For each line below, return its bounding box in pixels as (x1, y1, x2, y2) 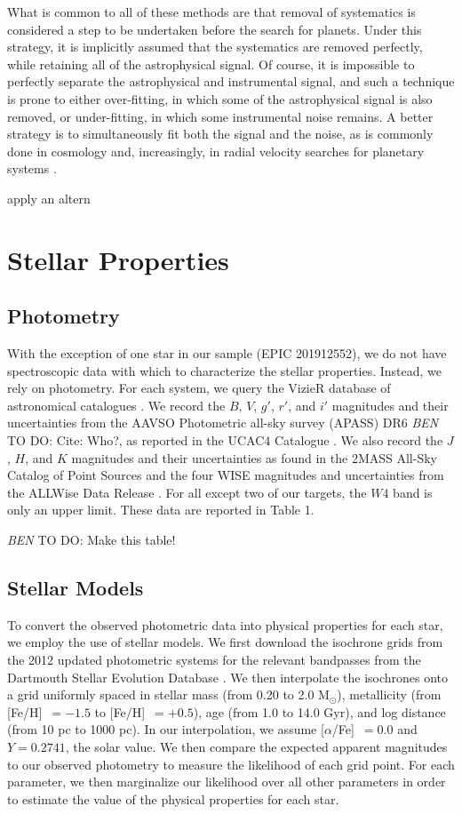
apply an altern (7, 188, 91, 207)
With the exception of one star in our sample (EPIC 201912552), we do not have (7, 344, 447, 363)
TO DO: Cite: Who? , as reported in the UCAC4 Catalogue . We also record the (7, 431, 443, 450)
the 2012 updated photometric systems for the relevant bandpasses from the (7, 650, 421, 669)
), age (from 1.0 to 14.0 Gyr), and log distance (193, 702, 446, 721)
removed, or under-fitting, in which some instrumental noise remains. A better (7, 107, 434, 125)
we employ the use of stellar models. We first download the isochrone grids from (7, 633, 443, 651)
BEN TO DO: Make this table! (7, 531, 176, 549)
